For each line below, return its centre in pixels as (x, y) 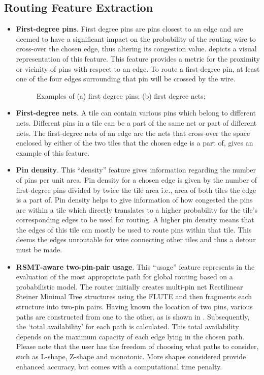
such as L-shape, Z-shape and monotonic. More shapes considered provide (131, 356)
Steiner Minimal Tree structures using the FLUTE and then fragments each (134, 296)
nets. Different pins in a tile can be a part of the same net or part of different (136, 122)
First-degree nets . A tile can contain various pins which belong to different (136, 113)
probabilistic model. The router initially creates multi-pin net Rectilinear (129, 286)
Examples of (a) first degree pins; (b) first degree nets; (121, 95)
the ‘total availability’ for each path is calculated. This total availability (127, 326)
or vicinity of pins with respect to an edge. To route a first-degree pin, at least (138, 68)
